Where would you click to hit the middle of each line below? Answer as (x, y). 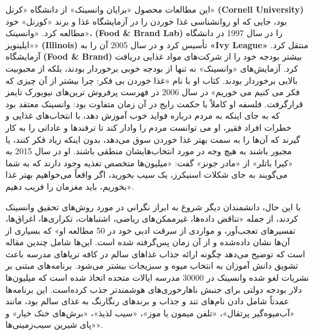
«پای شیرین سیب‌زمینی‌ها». (54, 324)
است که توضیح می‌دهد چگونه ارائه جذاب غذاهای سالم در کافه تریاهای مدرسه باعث (155, 253)
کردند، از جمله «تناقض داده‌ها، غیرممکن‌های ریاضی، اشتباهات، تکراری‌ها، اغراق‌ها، (152, 218)
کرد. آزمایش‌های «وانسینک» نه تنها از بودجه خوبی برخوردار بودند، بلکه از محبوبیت (152, 68)
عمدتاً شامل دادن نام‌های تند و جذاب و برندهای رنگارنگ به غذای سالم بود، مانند (147, 301)
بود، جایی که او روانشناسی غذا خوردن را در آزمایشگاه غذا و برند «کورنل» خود (146, 21)
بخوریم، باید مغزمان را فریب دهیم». (70, 186)
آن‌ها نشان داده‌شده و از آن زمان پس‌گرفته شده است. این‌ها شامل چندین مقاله (148, 242)
